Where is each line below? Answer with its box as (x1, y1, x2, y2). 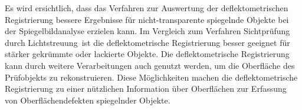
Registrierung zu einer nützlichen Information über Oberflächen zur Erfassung (5, 82, 287, 95)
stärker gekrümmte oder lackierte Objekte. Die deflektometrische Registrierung (5, 48, 290, 60)
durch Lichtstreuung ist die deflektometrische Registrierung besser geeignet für (5, 36, 290, 48)
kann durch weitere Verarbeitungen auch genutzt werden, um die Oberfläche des (5, 59, 295, 71)
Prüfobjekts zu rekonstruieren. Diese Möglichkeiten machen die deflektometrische (5, 71, 298, 83)
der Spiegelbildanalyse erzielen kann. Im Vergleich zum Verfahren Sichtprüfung (5, 25, 290, 37)
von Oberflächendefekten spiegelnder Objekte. (5, 94, 170, 106)
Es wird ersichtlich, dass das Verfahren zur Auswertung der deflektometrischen (5, 2, 288, 14)
